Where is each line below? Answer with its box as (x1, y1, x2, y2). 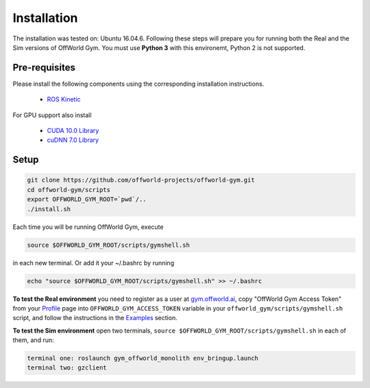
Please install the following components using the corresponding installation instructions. (12, 80, 264, 88)
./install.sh (27, 205, 71, 213)
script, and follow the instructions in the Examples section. (12, 314, 177, 322)
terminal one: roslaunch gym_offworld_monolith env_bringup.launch (27, 354, 259, 363)
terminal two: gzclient (27, 364, 108, 372)
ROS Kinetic (47, 95, 82, 104)
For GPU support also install (12, 110, 92, 119)
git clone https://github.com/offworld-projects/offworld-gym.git (27, 176, 255, 184)
